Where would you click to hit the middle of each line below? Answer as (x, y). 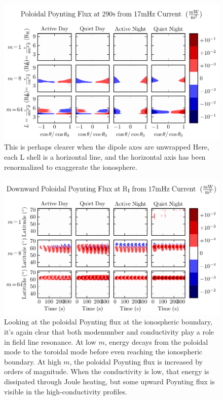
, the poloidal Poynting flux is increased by (136, 361)
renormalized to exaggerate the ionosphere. (71, 167)
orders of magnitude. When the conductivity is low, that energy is (107, 371)
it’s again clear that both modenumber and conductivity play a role (109, 332)
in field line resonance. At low (50, 341)
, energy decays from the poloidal (156, 341)
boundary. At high (33, 361)
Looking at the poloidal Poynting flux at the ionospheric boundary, (108, 322)
